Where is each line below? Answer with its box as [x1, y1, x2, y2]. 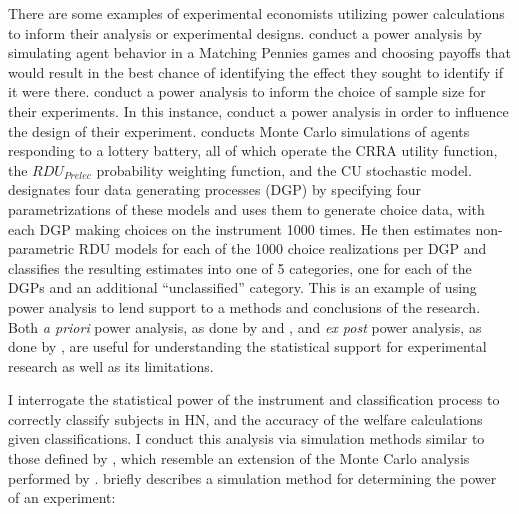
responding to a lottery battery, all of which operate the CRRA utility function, [8, 140, 498, 161]
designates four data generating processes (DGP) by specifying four [8, 179, 421, 200]
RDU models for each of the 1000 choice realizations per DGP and [78, 238, 487, 259]
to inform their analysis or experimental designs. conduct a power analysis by [8, 22, 482, 43]
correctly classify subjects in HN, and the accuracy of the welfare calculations [8, 408, 483, 429]
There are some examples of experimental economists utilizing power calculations [8, 3, 505, 23]
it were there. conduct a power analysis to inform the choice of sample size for [8, 81, 486, 102]
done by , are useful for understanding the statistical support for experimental [8, 336, 487, 357]
